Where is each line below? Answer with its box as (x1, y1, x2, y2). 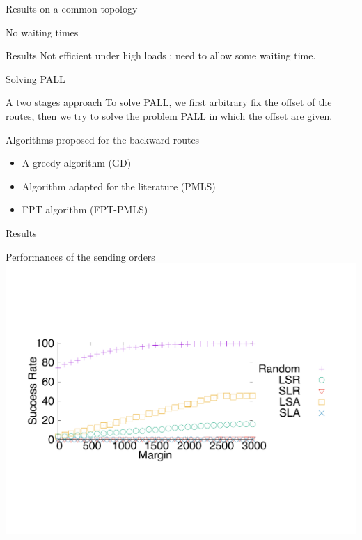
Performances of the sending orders (6, 249, 155, 263)
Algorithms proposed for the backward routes (6, 132, 200, 146)
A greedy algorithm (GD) (22, 155, 132, 170)
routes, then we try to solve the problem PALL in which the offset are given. (6, 108, 333, 123)
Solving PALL (6, 71, 65, 86)
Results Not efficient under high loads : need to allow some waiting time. (6, 48, 316, 63)
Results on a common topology (6, 1, 138, 15)
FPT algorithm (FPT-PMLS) (22, 202, 148, 217)
